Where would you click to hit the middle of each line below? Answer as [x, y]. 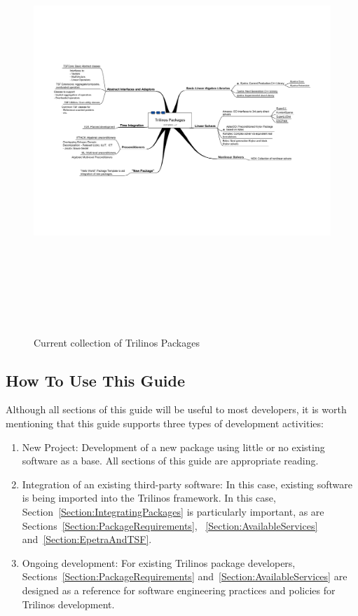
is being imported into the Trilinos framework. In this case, [149, 498]
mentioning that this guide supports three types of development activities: [165, 423]
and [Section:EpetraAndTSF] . [87, 539]
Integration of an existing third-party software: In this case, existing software [187, 484]
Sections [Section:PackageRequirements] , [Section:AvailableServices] [170, 525]
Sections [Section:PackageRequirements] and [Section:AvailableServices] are [185, 576]
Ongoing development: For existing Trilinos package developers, [159, 562]
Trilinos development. [68, 604]
